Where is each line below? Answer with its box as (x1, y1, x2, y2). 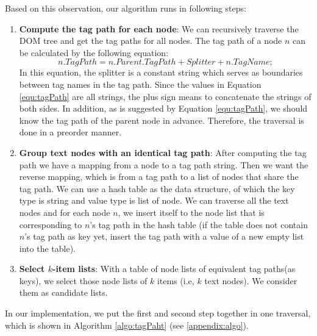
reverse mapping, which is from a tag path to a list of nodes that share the (19, 170, 299, 183)
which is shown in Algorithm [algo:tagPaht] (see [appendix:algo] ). (5, 318, 249, 331)
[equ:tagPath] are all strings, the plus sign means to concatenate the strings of (19, 90, 312, 102)
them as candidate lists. (19, 286, 108, 299)
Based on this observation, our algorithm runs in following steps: (5, 2, 246, 14)
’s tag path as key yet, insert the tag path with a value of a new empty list (24, 230, 304, 243)
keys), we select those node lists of (19, 274, 148, 287)
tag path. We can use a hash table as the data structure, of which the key (19, 182, 295, 195)
